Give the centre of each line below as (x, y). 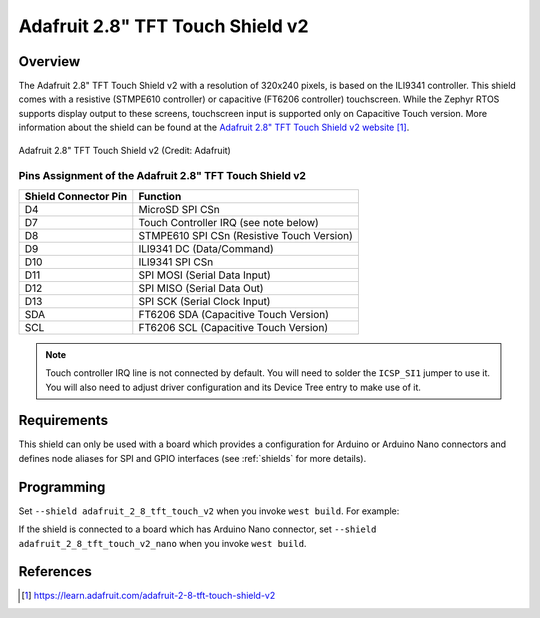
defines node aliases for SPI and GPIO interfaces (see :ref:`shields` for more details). (192, 458)
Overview (49, 61)
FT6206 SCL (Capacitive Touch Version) (233, 327)
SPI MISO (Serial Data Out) (201, 288)
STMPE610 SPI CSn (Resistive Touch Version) (246, 235)
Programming (62, 486)
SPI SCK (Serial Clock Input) (204, 301)
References (55, 571)
